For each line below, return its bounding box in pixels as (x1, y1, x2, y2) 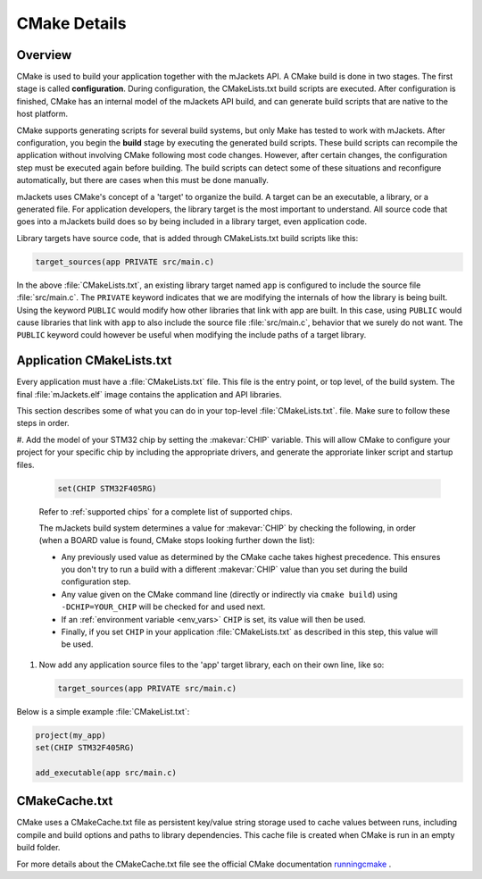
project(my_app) (35, 730, 107, 741)
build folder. (16, 842, 61, 853)
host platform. (16, 108, 69, 120)
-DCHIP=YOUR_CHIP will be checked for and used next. (61, 601, 266, 612)
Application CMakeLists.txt (16, 353, 172, 368)
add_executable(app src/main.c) (35, 767, 178, 777)
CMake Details (16, 13, 127, 33)
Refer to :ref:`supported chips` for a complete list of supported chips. (38, 506, 293, 517)
